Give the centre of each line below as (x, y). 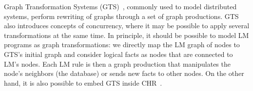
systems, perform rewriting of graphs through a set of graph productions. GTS (121, 16)
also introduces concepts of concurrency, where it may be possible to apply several (127, 26)
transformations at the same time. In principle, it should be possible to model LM (126, 35)
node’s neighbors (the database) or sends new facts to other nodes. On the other (124, 73)
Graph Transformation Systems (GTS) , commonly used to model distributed (120, 6)
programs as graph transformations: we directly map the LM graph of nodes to (122, 45)
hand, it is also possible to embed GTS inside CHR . (83, 82)
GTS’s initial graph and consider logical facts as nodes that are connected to (118, 54)
